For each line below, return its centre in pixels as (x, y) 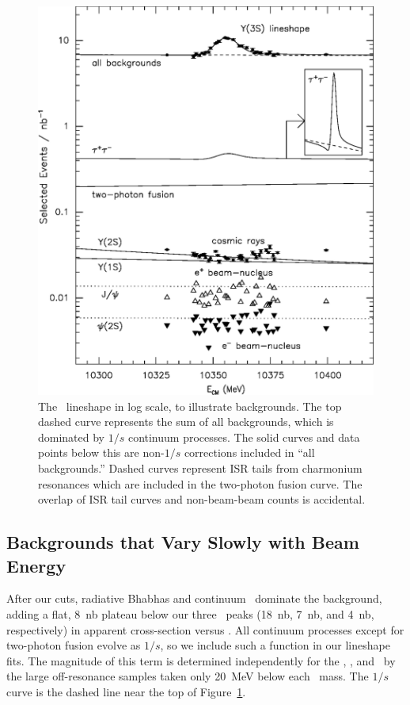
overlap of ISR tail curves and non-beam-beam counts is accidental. (202, 499)
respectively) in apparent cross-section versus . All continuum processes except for (205, 629)
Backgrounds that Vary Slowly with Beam (183, 542)
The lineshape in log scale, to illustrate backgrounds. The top (190, 406)
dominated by (72, 437)
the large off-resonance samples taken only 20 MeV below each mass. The (188, 676)
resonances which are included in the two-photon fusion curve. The (200, 483)
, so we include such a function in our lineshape (275, 645)
